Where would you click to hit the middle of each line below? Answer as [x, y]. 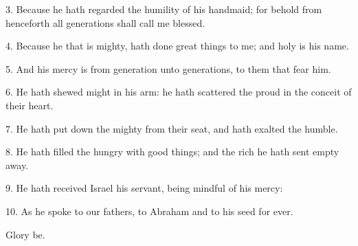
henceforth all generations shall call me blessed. [105, 22]
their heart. [30, 105]
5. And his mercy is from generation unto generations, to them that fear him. [168, 68]
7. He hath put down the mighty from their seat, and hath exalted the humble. [172, 128]
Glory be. [25, 234]
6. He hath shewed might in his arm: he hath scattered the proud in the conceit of [179, 92]
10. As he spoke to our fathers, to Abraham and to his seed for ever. [149, 211]
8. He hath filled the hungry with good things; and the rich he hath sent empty [172, 152]
